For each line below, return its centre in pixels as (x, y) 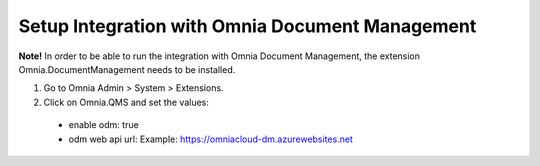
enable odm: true (103, 125)
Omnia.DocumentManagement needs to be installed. (127, 69)
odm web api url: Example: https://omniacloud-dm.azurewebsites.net (211, 139)
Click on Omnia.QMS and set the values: (126, 102)
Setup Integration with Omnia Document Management (247, 26)
